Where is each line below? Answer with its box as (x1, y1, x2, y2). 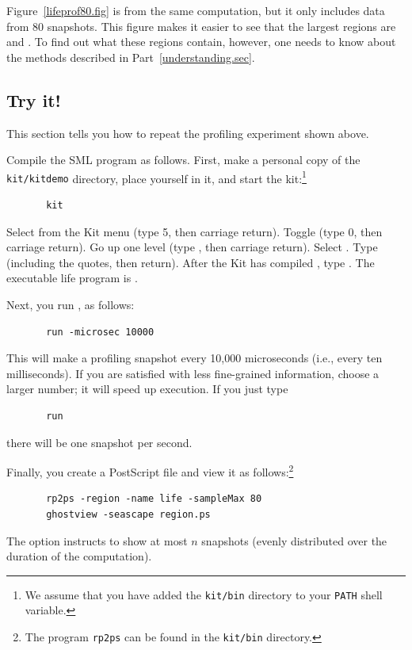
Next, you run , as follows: (6, 296, 135, 313)
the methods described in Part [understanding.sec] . (6, 48, 255, 65)
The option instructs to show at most (6, 532, 188, 549)
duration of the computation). (6, 548, 152, 564)
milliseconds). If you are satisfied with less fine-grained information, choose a (6, 365, 380, 381)
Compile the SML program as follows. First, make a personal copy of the (6, 151, 360, 168)
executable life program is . (6, 270, 138, 286)
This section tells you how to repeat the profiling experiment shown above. (6, 124, 369, 141)
